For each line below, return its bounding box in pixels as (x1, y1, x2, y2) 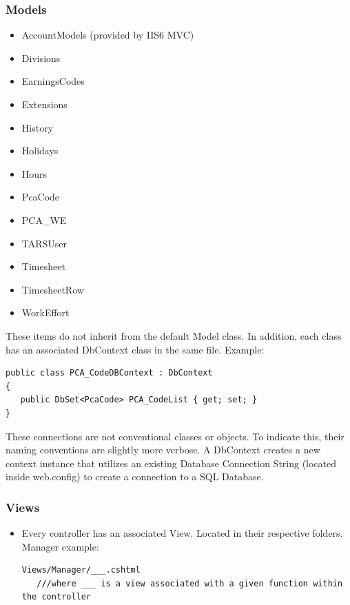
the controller (21, 592, 92, 602)
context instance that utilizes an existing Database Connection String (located (6, 455, 337, 470)
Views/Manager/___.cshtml (21, 565, 141, 575)
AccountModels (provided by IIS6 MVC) (21, 28, 194, 42)
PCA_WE (21, 212, 67, 227)
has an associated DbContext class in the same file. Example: (6, 342, 265, 356)
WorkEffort (21, 305, 70, 320)
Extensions (21, 97, 68, 111)
